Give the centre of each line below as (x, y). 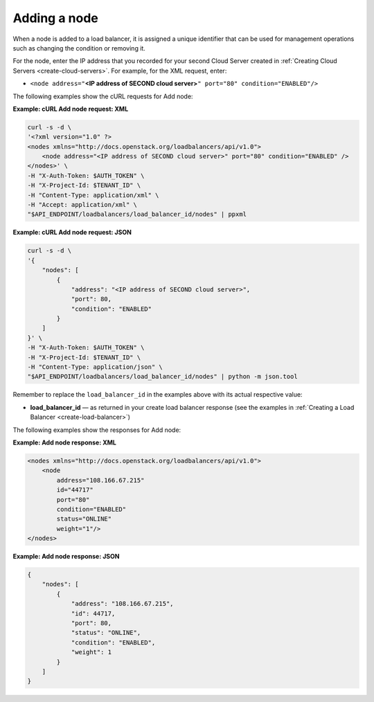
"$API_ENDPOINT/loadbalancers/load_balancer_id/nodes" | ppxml (137, 214)
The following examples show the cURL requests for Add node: (103, 96)
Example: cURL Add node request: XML (71, 109)
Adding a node (55, 18)
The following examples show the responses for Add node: (97, 430)
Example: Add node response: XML (65, 442)
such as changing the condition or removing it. (79, 48)
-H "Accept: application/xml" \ (82, 205)
